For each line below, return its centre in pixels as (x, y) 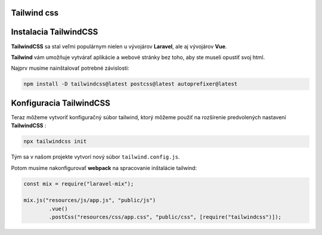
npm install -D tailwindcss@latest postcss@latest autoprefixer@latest (131, 84)
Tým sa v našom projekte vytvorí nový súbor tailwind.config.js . (95, 157)
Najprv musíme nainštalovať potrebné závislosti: (70, 68)
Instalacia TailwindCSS (55, 32)
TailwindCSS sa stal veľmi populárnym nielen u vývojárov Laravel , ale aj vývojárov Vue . (119, 46)
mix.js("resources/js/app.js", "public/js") (90, 200)
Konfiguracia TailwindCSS (61, 103)
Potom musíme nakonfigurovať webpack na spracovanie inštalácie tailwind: (104, 168)
